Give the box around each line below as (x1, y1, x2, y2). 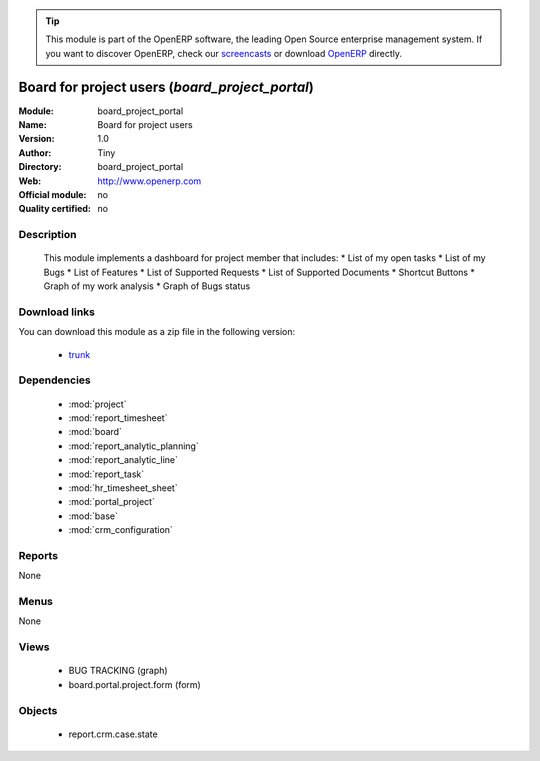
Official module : (18, 189, 87, 201)
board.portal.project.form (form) (68, 678, 202, 690)
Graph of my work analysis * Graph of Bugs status (43, 280, 251, 292)
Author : (18, 146, 52, 159)
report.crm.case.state (68, 728, 159, 740)
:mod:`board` (68, 426, 122, 438)
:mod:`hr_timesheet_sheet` (68, 481, 179, 494)
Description (18, 228, 77, 242)
